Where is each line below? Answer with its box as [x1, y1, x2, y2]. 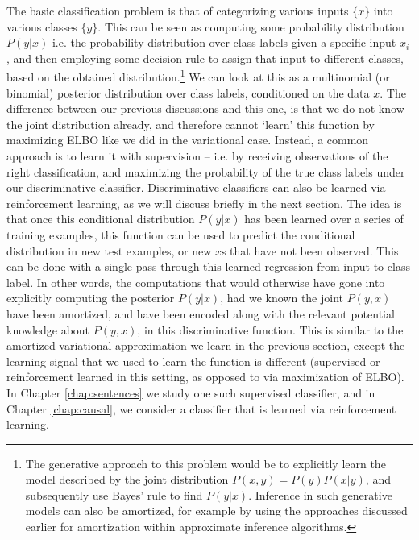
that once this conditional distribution [6, 210, 195, 227]
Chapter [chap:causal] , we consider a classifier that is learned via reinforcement [6, 400, 396, 417]
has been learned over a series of [244, 210, 404, 227]
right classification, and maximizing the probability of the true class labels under [6, 163, 405, 180]
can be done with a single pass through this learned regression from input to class [6, 258, 410, 275]
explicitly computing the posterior [6, 289, 175, 306]
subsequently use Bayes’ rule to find [25, 486, 203, 503]
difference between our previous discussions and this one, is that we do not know [6, 100, 404, 117]
